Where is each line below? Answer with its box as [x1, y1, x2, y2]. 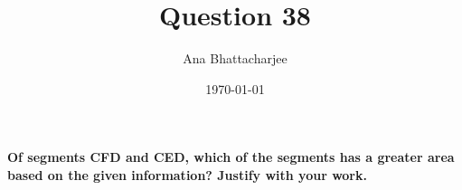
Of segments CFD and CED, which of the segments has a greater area [7, 147, 455, 166]
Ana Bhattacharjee [183, 49, 288, 68]
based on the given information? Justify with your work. [7, 165, 367, 184]
